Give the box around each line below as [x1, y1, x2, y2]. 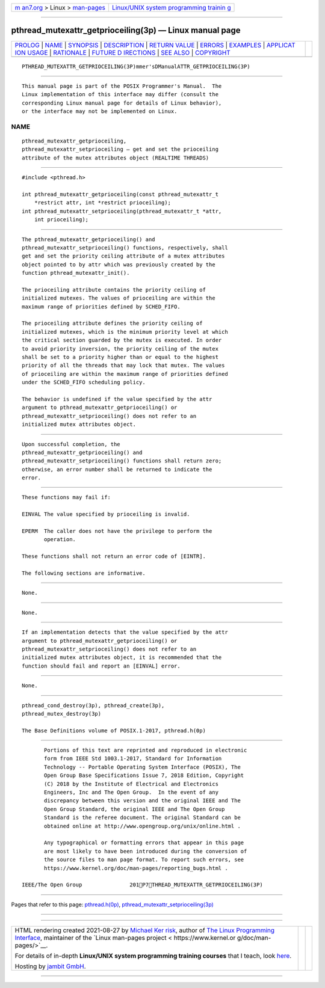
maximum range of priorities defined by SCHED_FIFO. [22, 303, 181, 310]
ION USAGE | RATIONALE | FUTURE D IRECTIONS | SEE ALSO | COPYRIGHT [14, 48, 231, 57]
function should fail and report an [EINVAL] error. [22, 662, 181, 669]
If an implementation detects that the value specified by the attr [22, 629, 228, 636]
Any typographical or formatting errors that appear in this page [44, 839, 244, 846]
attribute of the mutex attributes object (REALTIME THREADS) [22, 154, 209, 161]
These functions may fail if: [22, 494, 111, 501]
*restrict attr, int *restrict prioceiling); [34, 199, 172, 206]
